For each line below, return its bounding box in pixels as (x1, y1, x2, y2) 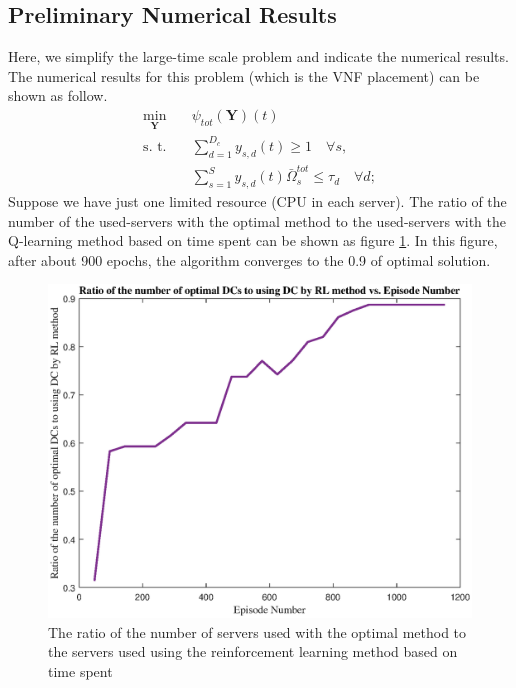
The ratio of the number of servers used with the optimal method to (48, 621, 467, 642)
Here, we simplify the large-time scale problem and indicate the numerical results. (8, 46, 509, 67)
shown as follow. (8, 85, 108, 106)
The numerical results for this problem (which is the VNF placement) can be (8, 65, 480, 86)
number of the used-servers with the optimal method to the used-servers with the (8, 210, 507, 231)
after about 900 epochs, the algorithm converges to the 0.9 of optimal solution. (8, 249, 491, 270)
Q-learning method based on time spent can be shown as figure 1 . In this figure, (8, 230, 498, 251)
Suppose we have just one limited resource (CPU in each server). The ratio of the (8, 191, 507, 212)
